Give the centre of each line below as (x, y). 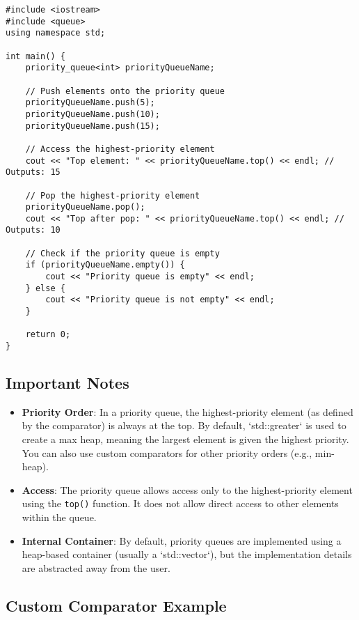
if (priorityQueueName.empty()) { (105, 265)
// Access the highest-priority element (120, 149)
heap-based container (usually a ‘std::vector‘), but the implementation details (187, 554)
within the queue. (59, 517)
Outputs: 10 (33, 230)
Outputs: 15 (33, 172)
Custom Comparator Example (116, 605)
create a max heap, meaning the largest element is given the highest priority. (185, 439)
